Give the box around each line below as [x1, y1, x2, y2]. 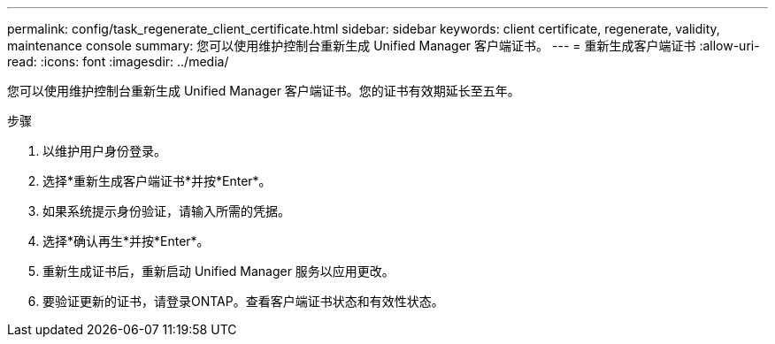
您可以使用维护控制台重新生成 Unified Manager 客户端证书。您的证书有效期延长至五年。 [7, 83, 520, 98]
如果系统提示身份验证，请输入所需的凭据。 [42, 203, 290, 218]
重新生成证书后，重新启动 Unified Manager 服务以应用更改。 [42, 264, 395, 279]
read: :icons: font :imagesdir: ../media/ [7, 54, 229, 69]
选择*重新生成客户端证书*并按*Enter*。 [42, 173, 272, 188]
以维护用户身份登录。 [42, 143, 166, 158]
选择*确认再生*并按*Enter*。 [42, 233, 210, 248]
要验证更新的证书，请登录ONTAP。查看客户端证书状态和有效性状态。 [42, 294, 444, 309]
